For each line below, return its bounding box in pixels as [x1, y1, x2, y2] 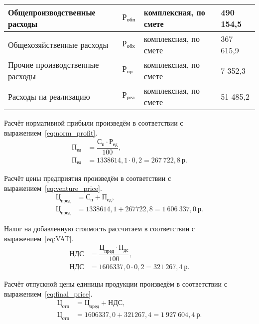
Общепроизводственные [8, 6, 96, 18]
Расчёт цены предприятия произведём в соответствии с [4, 173, 171, 183]
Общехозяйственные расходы [8, 38, 109, 50]
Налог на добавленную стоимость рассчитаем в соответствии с [4, 223, 195, 234]
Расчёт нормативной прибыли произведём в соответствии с [4, 118, 183, 128]
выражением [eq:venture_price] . [4, 182, 102, 193]
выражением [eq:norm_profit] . [4, 127, 98, 138]
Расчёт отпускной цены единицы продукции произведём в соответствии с [4, 279, 227, 289]
